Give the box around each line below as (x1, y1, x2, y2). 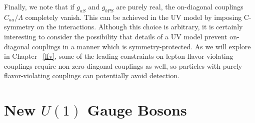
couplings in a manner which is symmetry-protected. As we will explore (32, 41, 251, 51)
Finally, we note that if (4, 1, 74, 11)
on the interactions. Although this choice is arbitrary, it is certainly (36, 21, 243, 32)
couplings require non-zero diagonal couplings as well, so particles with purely (4, 60, 242, 71)
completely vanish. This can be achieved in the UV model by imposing (25, 11, 242, 22)
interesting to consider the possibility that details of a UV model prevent (4, 31, 227, 41)
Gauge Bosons (87, 100, 187, 120)
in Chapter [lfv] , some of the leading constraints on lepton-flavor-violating (4, 51, 233, 61)
